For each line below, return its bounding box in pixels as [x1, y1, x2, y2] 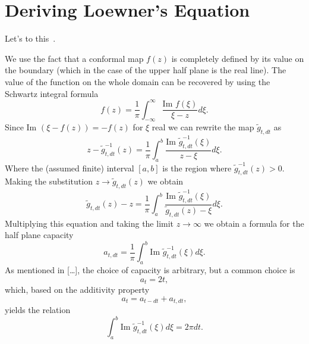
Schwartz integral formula [5, 87, 99, 99]
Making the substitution [5, 175, 93, 187]
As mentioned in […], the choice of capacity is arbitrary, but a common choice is [5, 264, 295, 276]
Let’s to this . [5, 32, 56, 45]
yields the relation [5, 304, 71, 316]
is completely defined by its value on [171, 52, 304, 64]
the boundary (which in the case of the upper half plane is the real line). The [5, 64, 286, 76]
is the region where [162, 161, 232, 174]
